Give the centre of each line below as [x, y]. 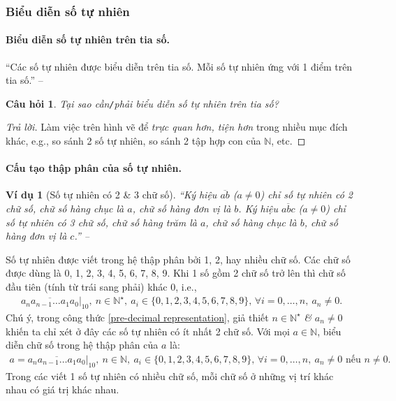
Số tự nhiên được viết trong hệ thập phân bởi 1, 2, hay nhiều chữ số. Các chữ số [178, 259]
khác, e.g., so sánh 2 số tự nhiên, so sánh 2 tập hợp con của [133, 141]
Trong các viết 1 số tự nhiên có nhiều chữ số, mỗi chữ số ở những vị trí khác [170, 376]
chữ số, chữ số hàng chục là [65, 209]
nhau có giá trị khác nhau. [63, 389]
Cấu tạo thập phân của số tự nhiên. [94, 168]
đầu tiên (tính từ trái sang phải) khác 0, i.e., [101, 287]
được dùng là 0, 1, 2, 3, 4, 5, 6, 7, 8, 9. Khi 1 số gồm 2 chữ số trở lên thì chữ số [176, 273]
